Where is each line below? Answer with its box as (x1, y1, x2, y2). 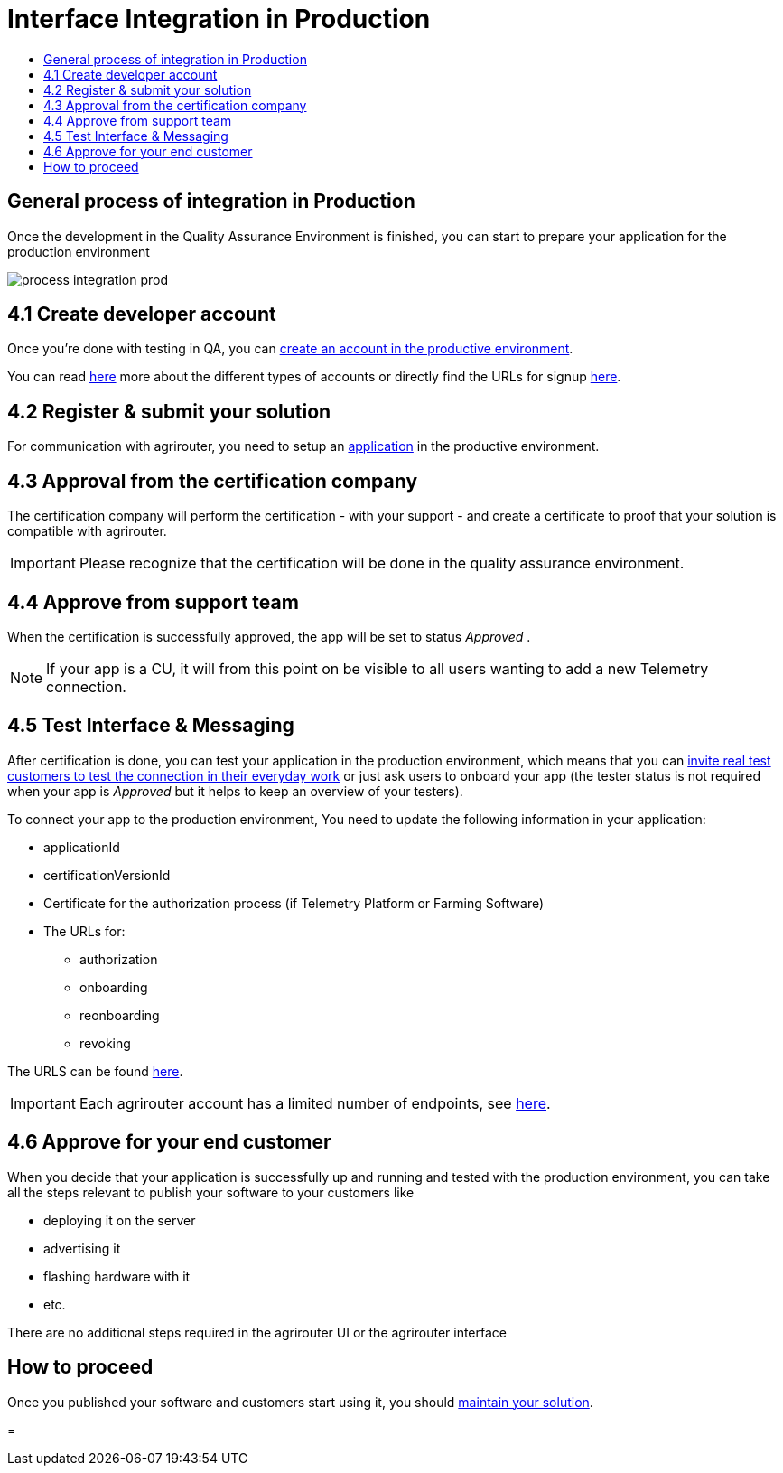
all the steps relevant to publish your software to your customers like (7, 1184, 415, 1200)
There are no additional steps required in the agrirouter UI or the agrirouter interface (7, 1324, 507, 1340)
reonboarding (79, 1007, 160, 1023)
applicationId (43, 839, 120, 855)
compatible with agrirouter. (7, 523, 167, 539)
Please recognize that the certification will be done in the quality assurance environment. (79, 554, 685, 573)
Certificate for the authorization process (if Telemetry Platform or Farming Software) (43, 895, 545, 911)
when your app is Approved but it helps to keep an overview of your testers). (7, 783, 463, 799)
